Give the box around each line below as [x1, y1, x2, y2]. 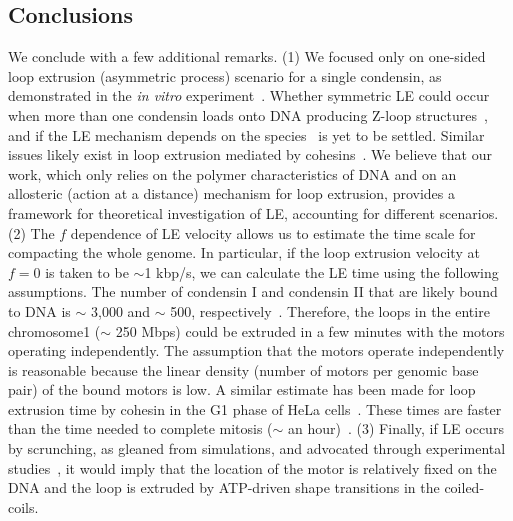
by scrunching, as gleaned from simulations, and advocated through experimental [8, 438, 506, 459]
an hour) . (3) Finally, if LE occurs [288, 418, 504, 439]
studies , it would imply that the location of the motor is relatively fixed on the [8, 457, 497, 478]
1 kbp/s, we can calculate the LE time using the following [144, 261, 499, 282]
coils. [8, 496, 39, 517]
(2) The [8, 222, 55, 243]
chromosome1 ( [8, 320, 101, 341]
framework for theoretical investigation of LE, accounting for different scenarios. [8, 202, 499, 223]
